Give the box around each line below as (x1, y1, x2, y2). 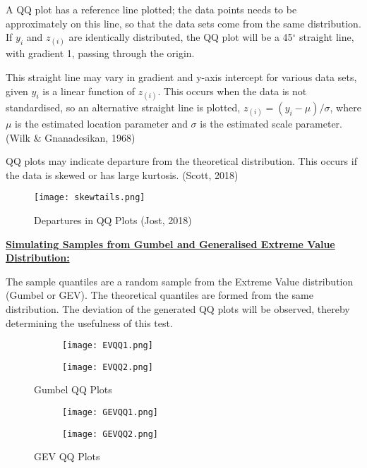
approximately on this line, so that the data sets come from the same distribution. (6, 16, 361, 30)
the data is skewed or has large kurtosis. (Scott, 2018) (6, 167, 239, 182)
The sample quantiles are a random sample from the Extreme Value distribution (6, 273, 354, 288)
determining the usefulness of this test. (6, 315, 173, 330)
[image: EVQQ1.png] (62, 340, 153, 351)
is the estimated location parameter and (15, 116, 188, 130)
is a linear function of (42, 83, 136, 98)
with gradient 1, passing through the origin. (6, 46, 195, 61)
